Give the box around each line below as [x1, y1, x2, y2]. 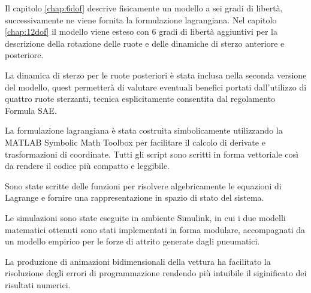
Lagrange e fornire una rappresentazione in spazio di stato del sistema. [5, 191, 264, 204]
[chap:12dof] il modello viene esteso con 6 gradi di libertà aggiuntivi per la [5, 25, 277, 38]
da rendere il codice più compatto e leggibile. [5, 159, 170, 172]
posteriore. [5, 49, 44, 61]
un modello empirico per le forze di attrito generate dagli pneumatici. [5, 235, 260, 247]
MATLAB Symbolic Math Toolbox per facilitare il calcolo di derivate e [5, 135, 265, 148]
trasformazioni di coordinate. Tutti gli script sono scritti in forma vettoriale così [5, 147, 298, 160]
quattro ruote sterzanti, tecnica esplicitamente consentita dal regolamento [5, 92, 276, 105]
